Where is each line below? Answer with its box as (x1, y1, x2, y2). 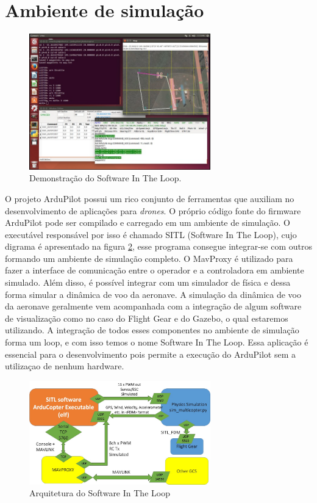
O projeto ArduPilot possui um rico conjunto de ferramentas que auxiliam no (5, 192, 294, 204)
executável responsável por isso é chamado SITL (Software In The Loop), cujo (5, 228, 297, 241)
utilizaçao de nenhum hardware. (5, 360, 124, 372)
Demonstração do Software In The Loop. (29, 172, 182, 184)
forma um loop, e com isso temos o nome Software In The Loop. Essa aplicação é (5, 336, 308, 349)
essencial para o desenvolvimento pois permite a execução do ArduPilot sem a (5, 347, 296, 360)
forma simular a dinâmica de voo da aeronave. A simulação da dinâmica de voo (5, 288, 301, 300)
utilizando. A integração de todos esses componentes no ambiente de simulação (5, 324, 299, 336)
